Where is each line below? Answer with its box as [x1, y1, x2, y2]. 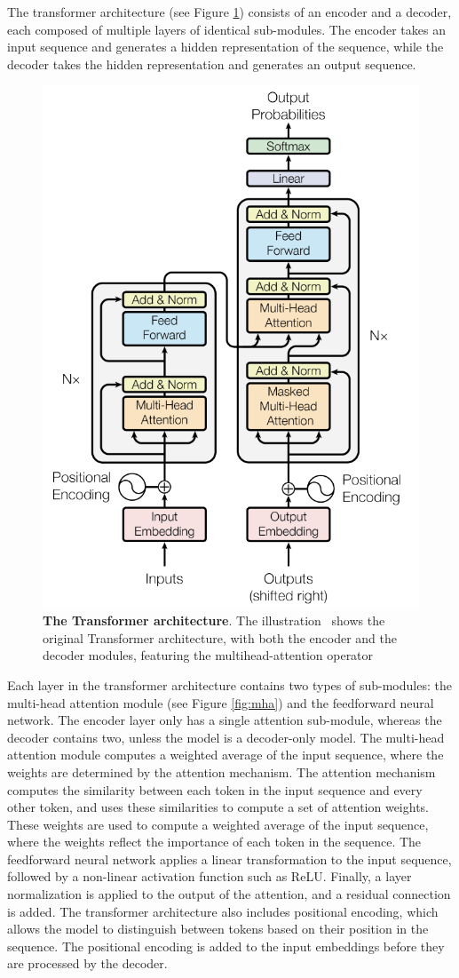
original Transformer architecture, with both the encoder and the [43, 628, 397, 647]
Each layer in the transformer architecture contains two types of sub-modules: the [7, 675, 452, 694]
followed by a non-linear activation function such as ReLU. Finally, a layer [7, 867, 412, 886]
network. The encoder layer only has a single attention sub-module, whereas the [7, 711, 442, 729]
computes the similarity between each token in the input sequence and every [7, 780, 423, 799]
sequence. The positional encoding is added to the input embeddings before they [7, 936, 445, 955]
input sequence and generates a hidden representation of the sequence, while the [7, 37, 444, 56]
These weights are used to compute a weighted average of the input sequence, [7, 815, 429, 833]
